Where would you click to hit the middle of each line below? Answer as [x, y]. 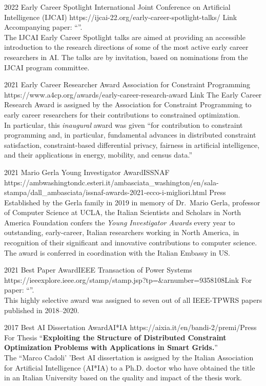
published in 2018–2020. [42, 310]
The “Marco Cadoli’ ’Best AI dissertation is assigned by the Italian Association [129, 357]
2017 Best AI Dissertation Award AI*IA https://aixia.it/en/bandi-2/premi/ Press [130, 327]
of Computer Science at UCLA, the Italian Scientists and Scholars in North [123, 212]
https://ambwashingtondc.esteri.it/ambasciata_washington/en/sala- [111, 182]
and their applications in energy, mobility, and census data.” [98, 155]
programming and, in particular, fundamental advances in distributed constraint [130, 135]
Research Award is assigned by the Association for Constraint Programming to [128, 104]
